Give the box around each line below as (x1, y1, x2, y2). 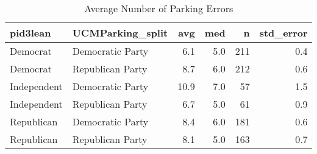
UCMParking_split (72, 26, 168, 40)
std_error (259, 26, 308, 40)
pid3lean (10, 26, 51, 40)
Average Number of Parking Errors (84, 1, 233, 15)
